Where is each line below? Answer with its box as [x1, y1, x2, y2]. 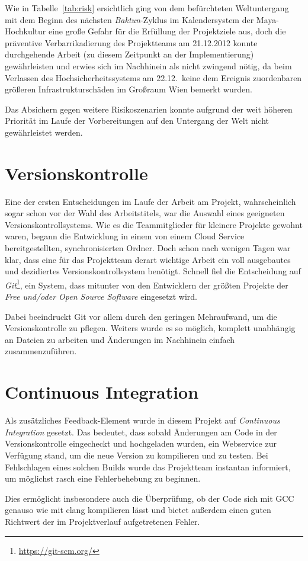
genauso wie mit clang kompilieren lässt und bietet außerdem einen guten [5, 504, 271, 516]
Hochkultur [5, 25, 46, 37]
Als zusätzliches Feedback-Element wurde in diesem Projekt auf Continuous [5, 414, 280, 427]
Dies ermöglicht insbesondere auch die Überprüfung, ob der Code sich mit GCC [5, 492, 294, 504]
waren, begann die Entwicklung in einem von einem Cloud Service [5, 230, 245, 242]
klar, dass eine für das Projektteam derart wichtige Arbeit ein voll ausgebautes [5, 253, 291, 265]
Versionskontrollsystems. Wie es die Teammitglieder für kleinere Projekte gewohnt [5, 218, 303, 230]
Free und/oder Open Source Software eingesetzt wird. [5, 290, 197, 303]
